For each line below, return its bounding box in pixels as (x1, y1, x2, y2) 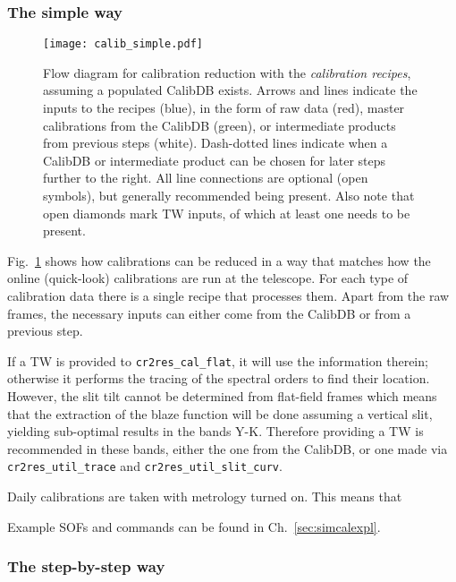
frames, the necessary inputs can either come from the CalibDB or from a (7, 304, 411, 322)
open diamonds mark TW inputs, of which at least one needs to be (43, 203, 410, 222)
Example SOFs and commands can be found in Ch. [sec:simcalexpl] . (7, 517, 381, 535)
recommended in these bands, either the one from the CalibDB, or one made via (7, 439, 448, 458)
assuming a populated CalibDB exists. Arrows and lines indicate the (43, 81, 418, 99)
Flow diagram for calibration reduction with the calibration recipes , (43, 63, 411, 81)
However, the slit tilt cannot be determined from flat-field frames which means (7, 387, 437, 406)
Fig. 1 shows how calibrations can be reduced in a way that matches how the (7, 251, 431, 270)
